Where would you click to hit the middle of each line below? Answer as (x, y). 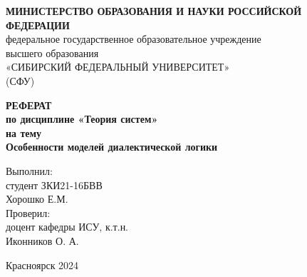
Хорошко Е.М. (37, 199)
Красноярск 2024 (42, 265)
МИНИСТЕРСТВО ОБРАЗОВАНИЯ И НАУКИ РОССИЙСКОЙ (154, 11)
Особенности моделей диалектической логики (112, 147)
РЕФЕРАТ (29, 105)
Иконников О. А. (42, 240)
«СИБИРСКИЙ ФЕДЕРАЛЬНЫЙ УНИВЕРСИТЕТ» (118, 67)
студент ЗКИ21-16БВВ (54, 185)
